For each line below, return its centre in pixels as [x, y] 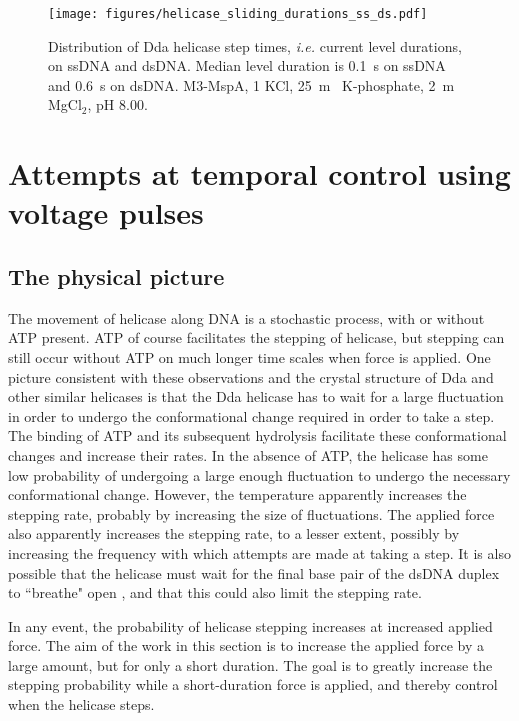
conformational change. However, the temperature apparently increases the [237, 494]
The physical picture [116, 275]
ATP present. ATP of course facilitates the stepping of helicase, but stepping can [256, 337]
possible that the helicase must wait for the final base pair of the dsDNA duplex [254, 572]
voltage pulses [106, 212]
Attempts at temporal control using [259, 173]
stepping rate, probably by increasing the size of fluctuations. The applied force [251, 513]
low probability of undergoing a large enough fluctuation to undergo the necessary [259, 474]
